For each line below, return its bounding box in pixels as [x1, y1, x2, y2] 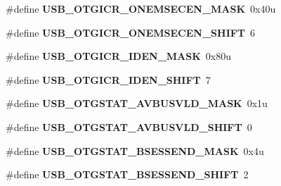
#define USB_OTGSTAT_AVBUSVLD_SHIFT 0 [6, 119, 252, 134]
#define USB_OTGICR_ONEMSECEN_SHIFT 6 [6, 25, 256, 39]
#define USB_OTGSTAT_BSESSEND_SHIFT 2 [6, 167, 249, 182]
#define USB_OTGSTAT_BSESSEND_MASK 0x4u [6, 143, 264, 158]
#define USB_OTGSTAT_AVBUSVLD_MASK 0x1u [6, 96, 268, 111]
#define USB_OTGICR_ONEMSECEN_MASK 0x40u [6, 1, 276, 15]
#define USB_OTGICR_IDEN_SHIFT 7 [6, 72, 211, 87]
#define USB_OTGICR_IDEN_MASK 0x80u [6, 49, 232, 63]
